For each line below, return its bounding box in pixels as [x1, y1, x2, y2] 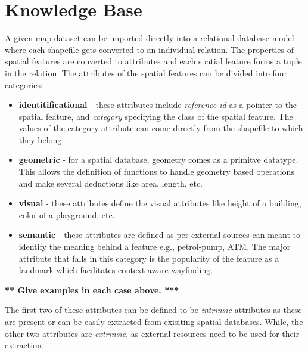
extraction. [5, 339, 44, 351]
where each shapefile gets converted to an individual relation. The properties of [5, 43, 294, 55]
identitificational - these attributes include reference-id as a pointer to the [18, 98, 297, 111]
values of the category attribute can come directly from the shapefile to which [18, 122, 303, 134]
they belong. [18, 133, 64, 145]
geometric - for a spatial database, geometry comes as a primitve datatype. [18, 153, 298, 166]
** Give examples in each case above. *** [5, 283, 179, 296]
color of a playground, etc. [18, 208, 115, 221]
